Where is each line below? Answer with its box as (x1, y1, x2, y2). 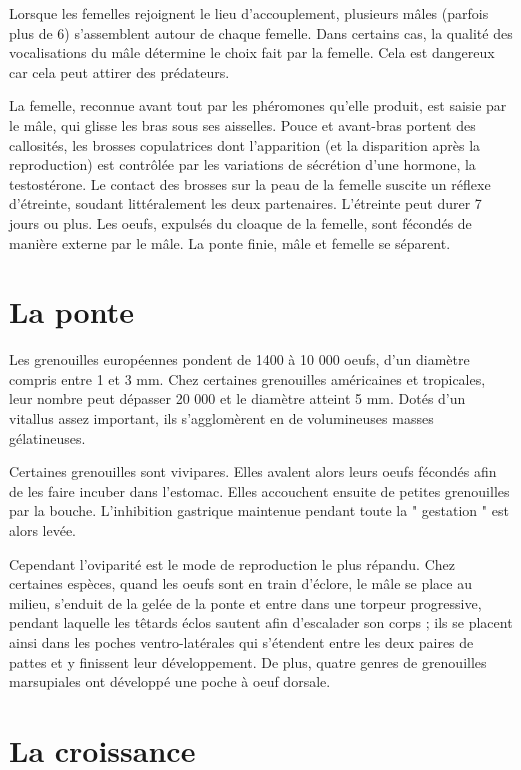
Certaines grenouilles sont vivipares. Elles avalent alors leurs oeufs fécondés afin (9, 461, 497, 482)
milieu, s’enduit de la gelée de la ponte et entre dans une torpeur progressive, (9, 592, 482, 613)
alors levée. (9, 520, 76, 540)
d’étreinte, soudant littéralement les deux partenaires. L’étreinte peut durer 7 (9, 193, 482, 214)
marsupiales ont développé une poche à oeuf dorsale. (9, 671, 331, 692)
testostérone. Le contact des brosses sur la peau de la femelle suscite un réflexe (9, 173, 491, 194)
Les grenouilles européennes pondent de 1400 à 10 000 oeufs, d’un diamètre (9, 349, 470, 370)
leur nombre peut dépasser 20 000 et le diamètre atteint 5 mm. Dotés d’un (9, 388, 466, 409)
